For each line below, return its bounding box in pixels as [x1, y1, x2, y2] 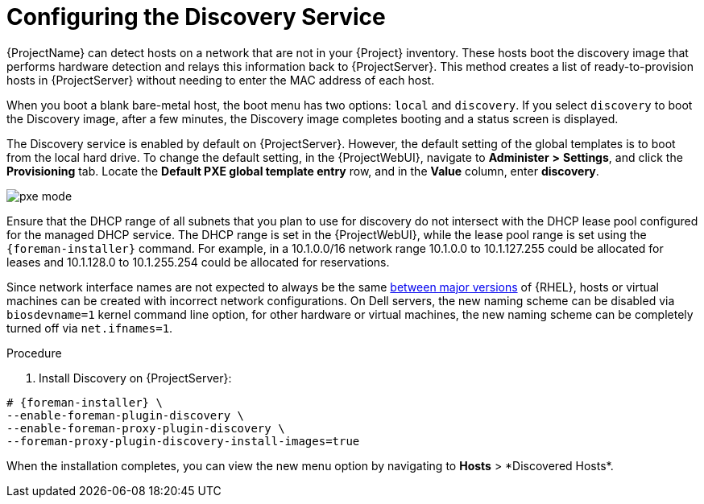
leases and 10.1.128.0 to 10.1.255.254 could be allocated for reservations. [6, 254, 390, 269]
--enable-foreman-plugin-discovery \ [6, 408, 245, 422]
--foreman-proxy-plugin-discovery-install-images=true [6, 434, 360, 448]
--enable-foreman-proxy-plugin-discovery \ [6, 421, 285, 435]
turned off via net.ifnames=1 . [6, 320, 173, 335]
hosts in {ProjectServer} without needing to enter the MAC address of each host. [6, 72, 435, 87]
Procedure [6, 345, 62, 360]
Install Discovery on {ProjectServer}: [39, 370, 232, 385]
